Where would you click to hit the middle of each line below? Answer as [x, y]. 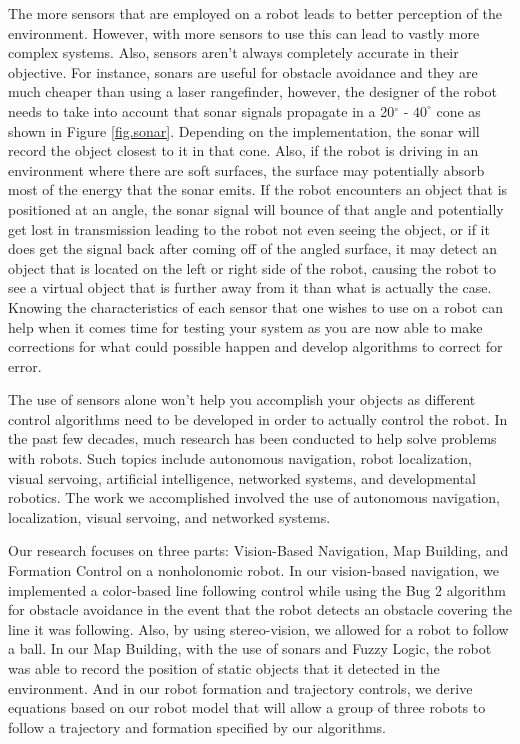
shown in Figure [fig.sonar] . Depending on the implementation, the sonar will [244, 130]
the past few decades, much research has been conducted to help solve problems [252, 438]
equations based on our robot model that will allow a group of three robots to [247, 707]
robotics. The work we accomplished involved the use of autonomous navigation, [254, 497]
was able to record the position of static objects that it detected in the [224, 668]
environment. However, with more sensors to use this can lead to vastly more [244, 32]
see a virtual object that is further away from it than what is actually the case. [250, 287]
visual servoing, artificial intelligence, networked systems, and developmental [242, 477]
